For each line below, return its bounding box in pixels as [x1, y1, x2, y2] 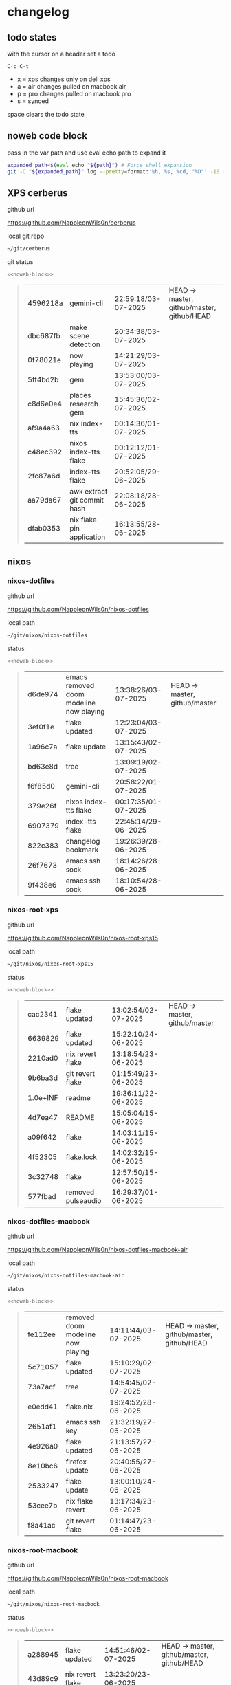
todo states [7, 32, 57, 43]
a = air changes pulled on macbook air [16, 82, 126, 90]
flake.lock [65, 1152, 98, 1162]
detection [69, 340, 101, 349]
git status [7, 258, 34, 266]
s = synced [16, 97, 49, 105]
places [69, 390, 91, 400]
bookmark [65, 845, 99, 855]
